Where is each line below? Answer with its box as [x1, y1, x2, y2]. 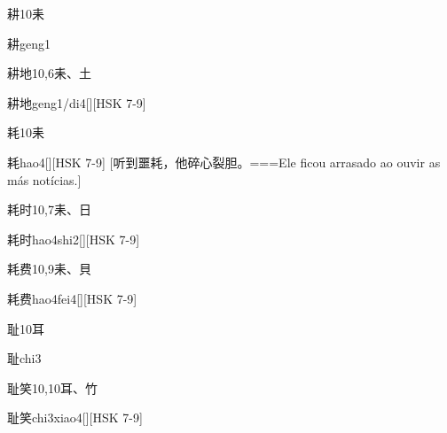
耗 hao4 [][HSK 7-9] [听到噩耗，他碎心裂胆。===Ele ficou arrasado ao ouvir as [7, 152, 441, 171]
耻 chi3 [7, 349, 42, 367]
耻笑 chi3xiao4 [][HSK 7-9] [7, 408, 143, 427]
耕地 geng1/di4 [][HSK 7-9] [7, 93, 146, 112]
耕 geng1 [7, 34, 51, 52]
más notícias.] [7, 170, 82, 189]
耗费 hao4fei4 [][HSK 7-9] [7, 289, 137, 307]
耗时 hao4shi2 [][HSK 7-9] [7, 229, 140, 248]
